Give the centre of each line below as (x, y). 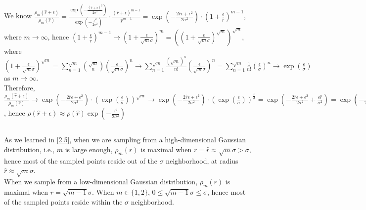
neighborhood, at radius (202, 160)
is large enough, (89, 149)
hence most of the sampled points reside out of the (81, 160)
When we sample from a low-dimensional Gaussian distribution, (101, 182)
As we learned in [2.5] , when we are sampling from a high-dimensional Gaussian (125, 140)
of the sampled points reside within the (63, 201)
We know (18, 16)
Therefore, (20, 87)
